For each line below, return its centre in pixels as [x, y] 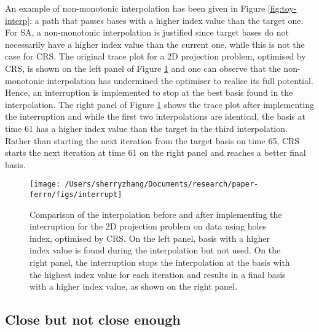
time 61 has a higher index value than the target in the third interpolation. [146, 128]
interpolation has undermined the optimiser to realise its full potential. [180, 80]
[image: [45, 184]
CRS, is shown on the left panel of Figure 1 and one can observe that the [143, 68]
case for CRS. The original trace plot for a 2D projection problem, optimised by [156, 56]
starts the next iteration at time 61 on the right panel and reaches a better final [156, 152]
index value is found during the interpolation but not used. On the [155, 250]
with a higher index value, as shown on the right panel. [133, 286]
